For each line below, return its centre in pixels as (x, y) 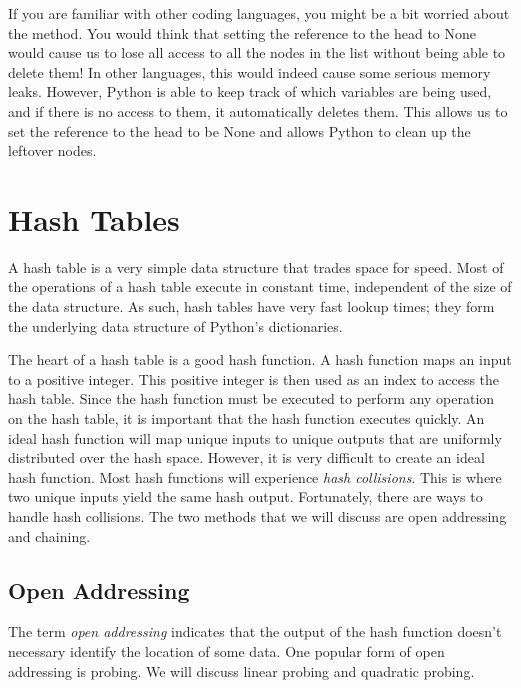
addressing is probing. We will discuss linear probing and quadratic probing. (241, 670)
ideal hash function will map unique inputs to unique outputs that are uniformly (255, 437)
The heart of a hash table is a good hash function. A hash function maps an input (260, 359)
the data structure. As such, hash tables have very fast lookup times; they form (251, 306)
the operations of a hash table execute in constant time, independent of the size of (260, 286)
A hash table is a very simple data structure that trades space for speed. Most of (256, 266)
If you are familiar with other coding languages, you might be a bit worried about (259, 13)
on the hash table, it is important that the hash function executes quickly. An (246, 418)
